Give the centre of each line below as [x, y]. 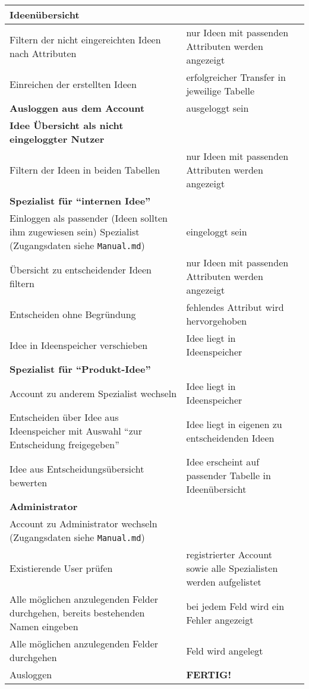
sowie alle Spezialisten [232, 568]
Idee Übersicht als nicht [67, 125]
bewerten [29, 482]
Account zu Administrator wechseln [83, 523]
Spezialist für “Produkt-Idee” [80, 369]
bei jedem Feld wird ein [235, 606]
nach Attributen [43, 53]
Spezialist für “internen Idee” [80, 201]
